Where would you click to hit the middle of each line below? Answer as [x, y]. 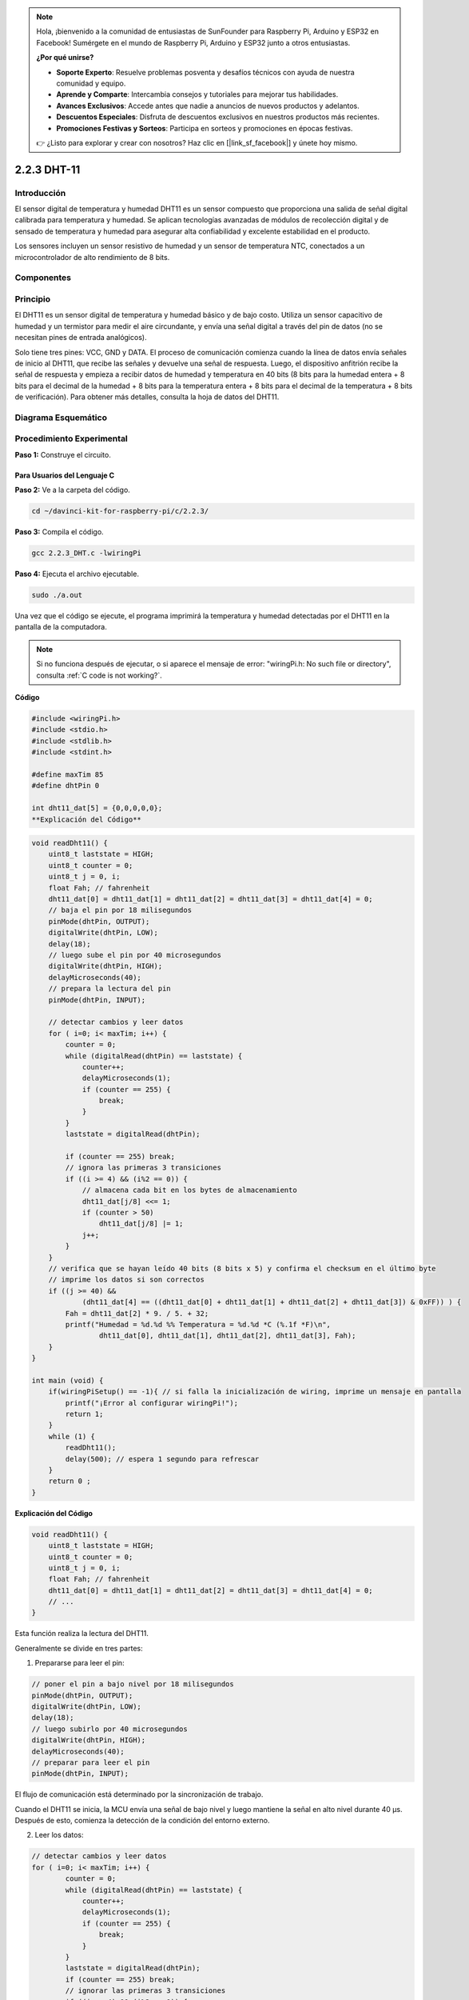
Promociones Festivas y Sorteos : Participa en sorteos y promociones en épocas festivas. [205, 128]
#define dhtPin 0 [66, 786]
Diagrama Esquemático [61, 418]
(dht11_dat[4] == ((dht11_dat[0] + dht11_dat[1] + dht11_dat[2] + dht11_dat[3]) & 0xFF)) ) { [272, 1302]
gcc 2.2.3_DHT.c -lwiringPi [86, 553]
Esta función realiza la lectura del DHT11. [82, 1634]
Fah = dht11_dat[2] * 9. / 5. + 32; [137, 1313]
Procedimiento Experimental [71, 438]
